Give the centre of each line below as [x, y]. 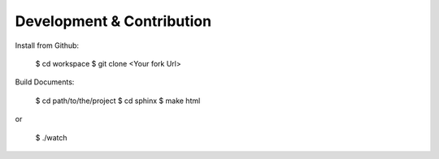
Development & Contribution [113, 21]
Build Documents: [45, 82]
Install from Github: [47, 45]
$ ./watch [52, 137]
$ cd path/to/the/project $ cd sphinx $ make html [118, 101]
